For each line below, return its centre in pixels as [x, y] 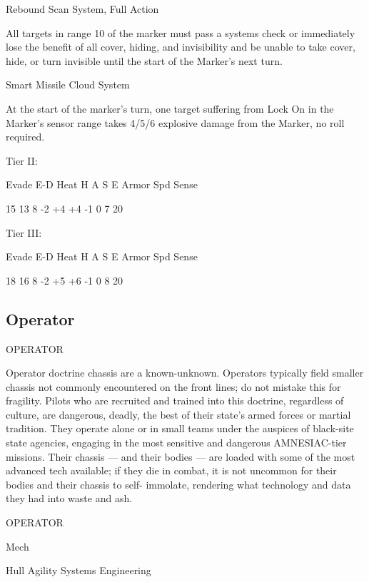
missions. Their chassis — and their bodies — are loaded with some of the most [181, 456]
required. [25, 137]
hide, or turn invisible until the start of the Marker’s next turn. [144, 60]
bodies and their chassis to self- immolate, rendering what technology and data [178, 484]
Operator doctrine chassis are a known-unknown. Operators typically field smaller [185, 373]
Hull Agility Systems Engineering [79, 570]
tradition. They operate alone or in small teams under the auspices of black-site [180, 428]
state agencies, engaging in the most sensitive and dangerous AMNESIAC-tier [176, 443]
